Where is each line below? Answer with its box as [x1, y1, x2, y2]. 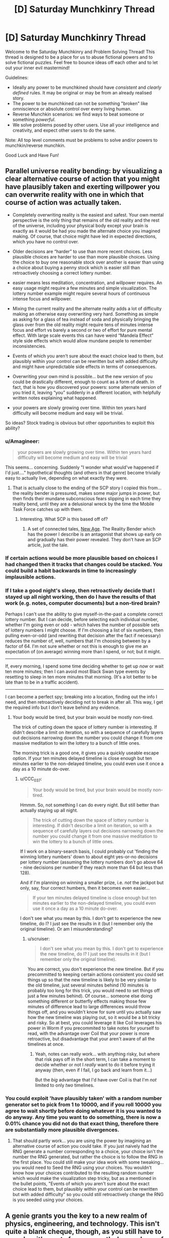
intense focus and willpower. [12, 295, 72, 301]
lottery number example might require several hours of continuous [12, 290, 150, 296]
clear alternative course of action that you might [5, 175, 160, 183]
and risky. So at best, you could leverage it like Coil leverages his [27, 1020, 162, 1026]
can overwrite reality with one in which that [5, 190, 144, 199]
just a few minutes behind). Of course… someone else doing [27, 993, 152, 999]
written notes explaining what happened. [12, 395, 97, 401]
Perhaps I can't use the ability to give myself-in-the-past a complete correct [5, 611, 163, 617]
